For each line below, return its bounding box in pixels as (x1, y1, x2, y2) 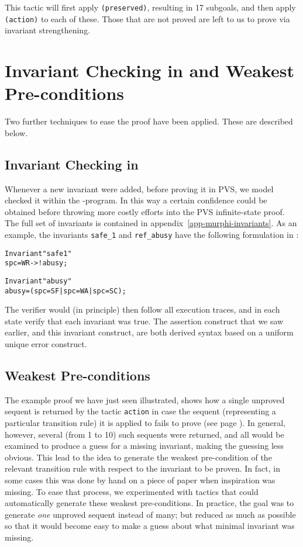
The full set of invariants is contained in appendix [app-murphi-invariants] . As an (5, 217, 297, 229)
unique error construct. (5, 338, 87, 350)
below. (5, 126, 27, 139)
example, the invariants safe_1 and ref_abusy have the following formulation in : (5, 228, 299, 240)
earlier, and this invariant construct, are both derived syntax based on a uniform (5, 326, 294, 338)
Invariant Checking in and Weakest (5, 58, 294, 82)
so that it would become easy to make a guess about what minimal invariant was (5, 520, 295, 532)
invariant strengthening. (5, 24, 91, 36)
